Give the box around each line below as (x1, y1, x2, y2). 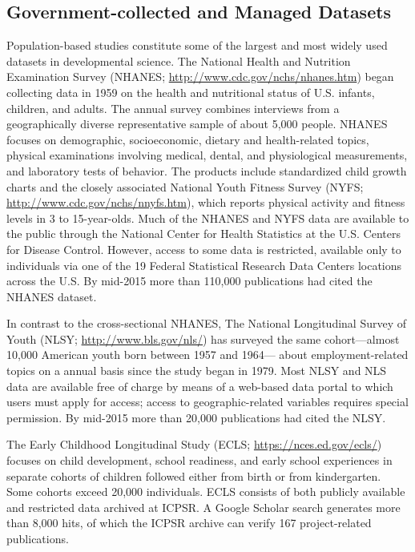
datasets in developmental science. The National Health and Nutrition (6, 52, 351, 69)
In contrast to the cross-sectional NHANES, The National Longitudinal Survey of (6, 315, 406, 332)
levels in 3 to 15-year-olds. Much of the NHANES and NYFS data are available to (6, 209, 409, 226)
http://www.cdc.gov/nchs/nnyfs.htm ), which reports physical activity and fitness (6, 194, 405, 211)
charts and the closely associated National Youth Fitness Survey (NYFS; (6, 178, 364, 195)
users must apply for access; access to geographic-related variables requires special (6, 393, 409, 410)
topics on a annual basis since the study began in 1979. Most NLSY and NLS (6, 362, 387, 379)
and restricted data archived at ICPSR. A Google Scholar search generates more (6, 498, 401, 515)
